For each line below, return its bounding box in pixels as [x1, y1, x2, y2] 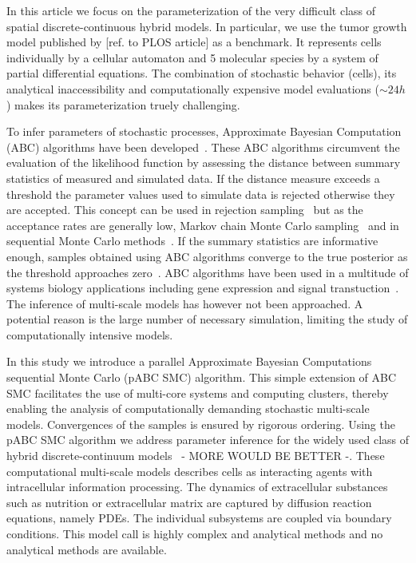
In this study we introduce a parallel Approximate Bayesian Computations [6, 353, 372, 370]
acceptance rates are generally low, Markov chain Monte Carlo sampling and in [6, 216, 399, 233]
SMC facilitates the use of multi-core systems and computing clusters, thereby [6, 384, 389, 401]
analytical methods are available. [6, 541, 167, 557]
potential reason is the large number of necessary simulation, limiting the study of [6, 311, 408, 327]
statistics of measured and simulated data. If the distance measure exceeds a [6, 169, 380, 186]
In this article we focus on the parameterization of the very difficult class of [6, 2, 376, 18]
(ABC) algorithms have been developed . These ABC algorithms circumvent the [6, 138, 400, 155]
